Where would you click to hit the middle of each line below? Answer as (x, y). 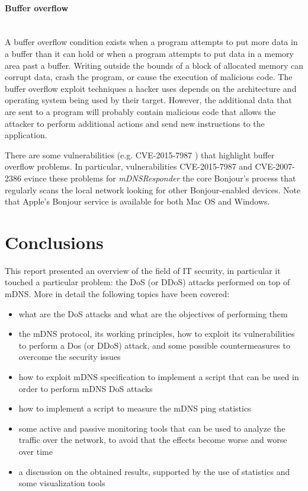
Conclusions (54, 242)
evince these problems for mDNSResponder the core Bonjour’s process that (160, 178)
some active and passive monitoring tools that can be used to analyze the (152, 428)
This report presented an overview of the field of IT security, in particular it (143, 270)
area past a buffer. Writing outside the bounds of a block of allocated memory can (154, 65)
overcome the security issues (70, 357)
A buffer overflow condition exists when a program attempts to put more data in (151, 42)
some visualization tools (62, 483)
